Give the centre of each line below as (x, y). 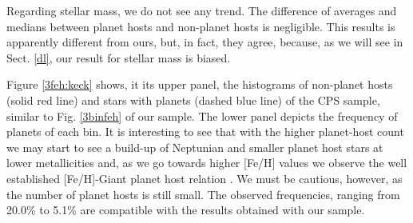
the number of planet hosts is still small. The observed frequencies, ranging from (203, 194)
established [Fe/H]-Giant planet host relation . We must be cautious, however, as (205, 178)
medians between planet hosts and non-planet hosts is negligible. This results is (201, 26)
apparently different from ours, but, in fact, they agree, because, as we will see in (205, 42)
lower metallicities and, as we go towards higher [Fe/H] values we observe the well (207, 163)
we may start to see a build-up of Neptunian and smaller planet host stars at (195, 147)
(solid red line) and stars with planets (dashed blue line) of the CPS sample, (193, 100)
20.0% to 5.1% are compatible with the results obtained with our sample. (186, 210)
